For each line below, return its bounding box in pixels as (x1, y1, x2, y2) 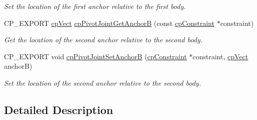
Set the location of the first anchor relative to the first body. (4, 1, 186, 11)
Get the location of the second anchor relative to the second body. (4, 34, 202, 45)
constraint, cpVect (192, 51, 248, 61)
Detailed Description (4, 102, 113, 117)
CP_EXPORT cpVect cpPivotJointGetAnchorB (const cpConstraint (4, 17, 214, 28)
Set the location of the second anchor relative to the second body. (4, 77, 201, 88)
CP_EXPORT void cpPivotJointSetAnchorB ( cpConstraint (4, 51, 187, 61)
